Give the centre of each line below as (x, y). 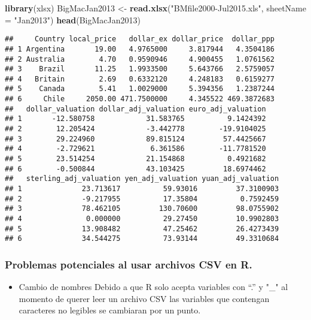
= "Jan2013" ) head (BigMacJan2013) (73, 19)
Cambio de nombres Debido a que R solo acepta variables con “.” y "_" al (153, 287)
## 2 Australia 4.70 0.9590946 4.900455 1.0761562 (140, 59)
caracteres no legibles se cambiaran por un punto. (110, 310)
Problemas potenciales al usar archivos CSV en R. (129, 264)
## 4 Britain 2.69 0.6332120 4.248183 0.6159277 (140, 79)
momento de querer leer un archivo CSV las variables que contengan (144, 298)
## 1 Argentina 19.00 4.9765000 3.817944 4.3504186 (140, 49)
